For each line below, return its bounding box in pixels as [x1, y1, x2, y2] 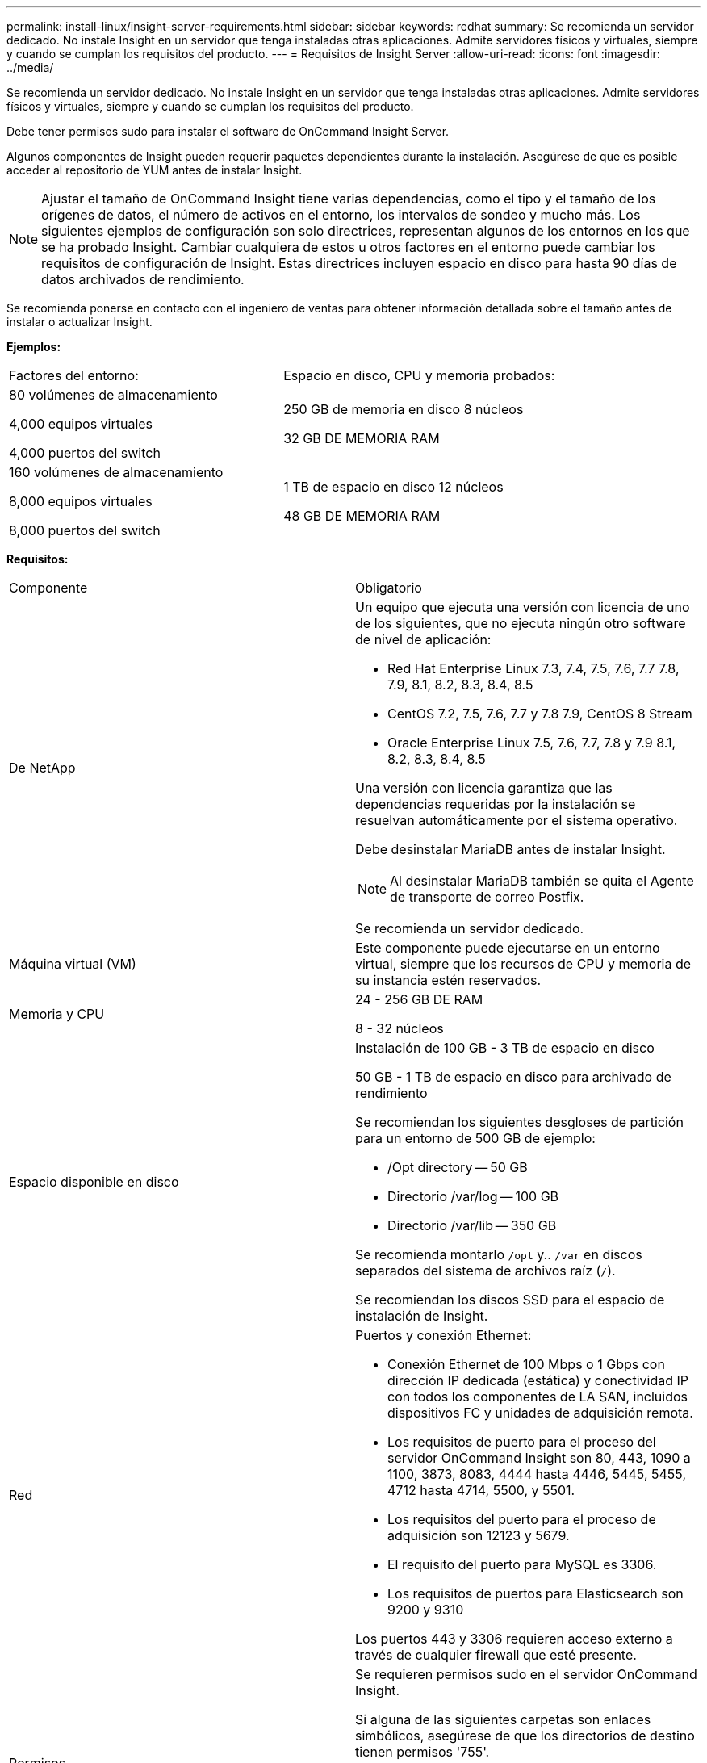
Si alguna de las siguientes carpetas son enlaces [355, 1711, 651, 1727]
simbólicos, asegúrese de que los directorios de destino [355, 1727, 695, 1744]
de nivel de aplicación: [355, 631, 492, 647]
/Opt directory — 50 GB [387, 1159, 528, 1175]
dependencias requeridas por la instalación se [355, 796, 636, 812]
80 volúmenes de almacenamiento [9, 387, 218, 403]
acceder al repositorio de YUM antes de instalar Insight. [6, 163, 303, 177]
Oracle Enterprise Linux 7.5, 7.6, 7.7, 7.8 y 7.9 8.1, [387, 735, 676, 751]
